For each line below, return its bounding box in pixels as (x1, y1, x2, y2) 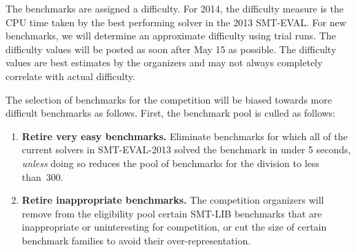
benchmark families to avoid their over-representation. (21, 233, 251, 247)
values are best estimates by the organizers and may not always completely (6, 55, 323, 70)
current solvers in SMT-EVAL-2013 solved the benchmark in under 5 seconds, (21, 142, 351, 157)
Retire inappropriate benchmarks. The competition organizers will (21, 193, 324, 207)
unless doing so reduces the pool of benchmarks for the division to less (21, 155, 319, 170)
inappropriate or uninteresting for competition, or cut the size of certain (21, 220, 327, 234)
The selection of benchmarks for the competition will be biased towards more (6, 92, 332, 106)
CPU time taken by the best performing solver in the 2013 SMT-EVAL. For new (6, 14, 346, 29)
